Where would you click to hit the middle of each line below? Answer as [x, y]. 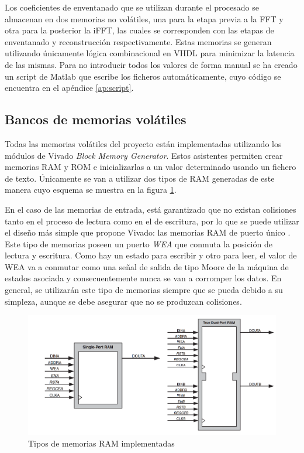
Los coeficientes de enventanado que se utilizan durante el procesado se [132, 7]
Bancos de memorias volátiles [96, 119]
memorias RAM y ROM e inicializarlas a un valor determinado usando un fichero [151, 167]
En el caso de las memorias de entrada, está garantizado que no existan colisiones [151, 209]
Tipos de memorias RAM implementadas [101, 443]
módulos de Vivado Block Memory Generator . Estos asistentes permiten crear [144, 155]
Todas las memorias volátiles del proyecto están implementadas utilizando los [143, 143]
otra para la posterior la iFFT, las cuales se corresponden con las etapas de [139, 30]
